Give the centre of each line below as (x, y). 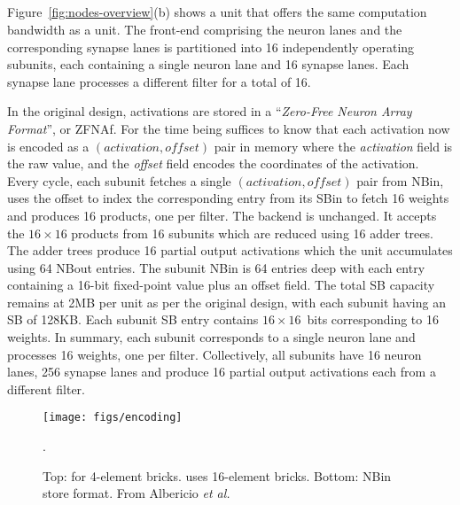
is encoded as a (48, 146)
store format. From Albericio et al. (136, 493)
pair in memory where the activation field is (333, 146)
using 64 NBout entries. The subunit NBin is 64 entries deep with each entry (216, 267)
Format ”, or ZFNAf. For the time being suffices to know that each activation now (229, 128)
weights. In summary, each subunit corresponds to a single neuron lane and (211, 337)
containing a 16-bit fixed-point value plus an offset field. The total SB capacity (221, 285)
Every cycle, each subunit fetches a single (119, 180)
